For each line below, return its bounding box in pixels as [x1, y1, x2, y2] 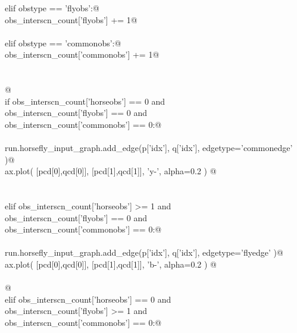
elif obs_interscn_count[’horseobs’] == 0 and [5, 293, 171, 305]
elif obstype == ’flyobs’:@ [5, 2, 99, 14]
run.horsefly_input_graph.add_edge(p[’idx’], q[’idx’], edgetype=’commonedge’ [5, 142, 293, 154]
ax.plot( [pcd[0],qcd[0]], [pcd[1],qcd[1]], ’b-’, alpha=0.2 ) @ [5, 258, 217, 271]
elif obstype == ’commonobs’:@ [5, 36, 121, 49]
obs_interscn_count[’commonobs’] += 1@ [5, 48, 160, 61]
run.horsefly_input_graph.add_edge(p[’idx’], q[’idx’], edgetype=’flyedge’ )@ [5, 246, 283, 259]
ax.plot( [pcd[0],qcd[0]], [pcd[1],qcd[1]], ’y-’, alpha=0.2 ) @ [5, 165, 217, 177]
